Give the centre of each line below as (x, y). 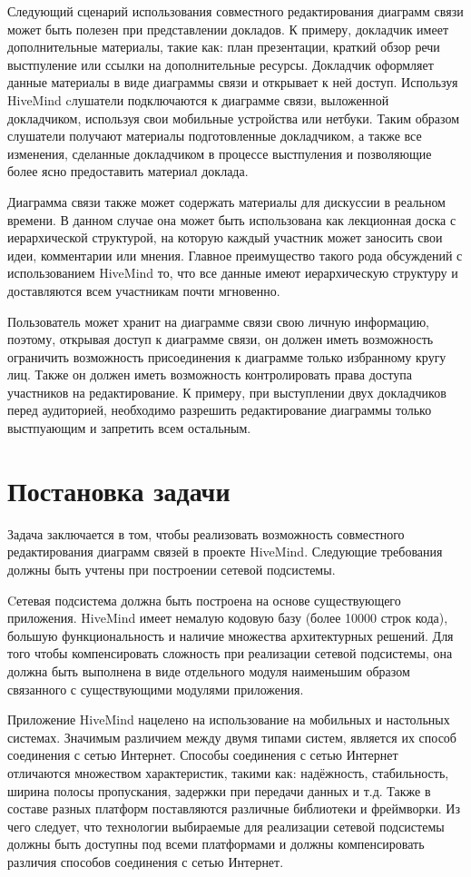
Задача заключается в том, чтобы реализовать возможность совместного (206, 533)
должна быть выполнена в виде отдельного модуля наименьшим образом (209, 670)
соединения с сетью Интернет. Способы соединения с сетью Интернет (203, 755)
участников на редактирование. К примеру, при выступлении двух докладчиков (227, 392)
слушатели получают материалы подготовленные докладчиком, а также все (215, 136)
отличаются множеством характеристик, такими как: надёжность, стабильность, (228, 772)
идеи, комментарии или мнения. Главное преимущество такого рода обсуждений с (235, 255)
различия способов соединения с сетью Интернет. (146, 861)
